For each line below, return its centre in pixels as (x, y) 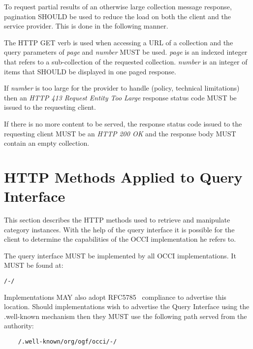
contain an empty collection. (47, 143)
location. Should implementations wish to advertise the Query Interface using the (127, 306)
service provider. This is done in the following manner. (86, 26)
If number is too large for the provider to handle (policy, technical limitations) (122, 88)
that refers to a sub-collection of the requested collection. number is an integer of (126, 61)
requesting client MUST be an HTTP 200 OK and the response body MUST (120, 133)
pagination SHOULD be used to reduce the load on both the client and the (117, 16)
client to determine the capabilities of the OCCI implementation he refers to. (120, 239)
